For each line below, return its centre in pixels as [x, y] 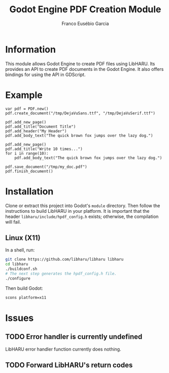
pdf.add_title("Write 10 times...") [44, 149]
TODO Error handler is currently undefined [74, 337]
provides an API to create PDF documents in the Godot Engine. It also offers [84, 69]
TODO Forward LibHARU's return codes [69, 365]
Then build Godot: [24, 288]
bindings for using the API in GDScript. [45, 74]
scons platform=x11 [26, 297]
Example [24, 95]
